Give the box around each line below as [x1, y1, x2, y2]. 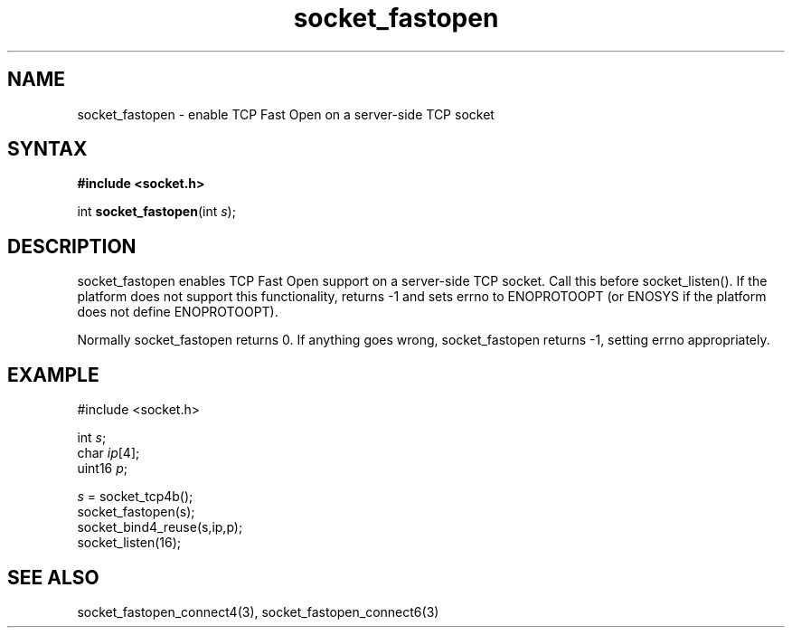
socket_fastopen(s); [77, 504, 195, 520]
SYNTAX [7, 137, 88, 161]
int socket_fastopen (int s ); [77, 204, 236, 220]
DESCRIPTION [7, 234, 137, 258]
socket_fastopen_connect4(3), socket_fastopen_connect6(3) [77, 603, 439, 620]
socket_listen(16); [77, 535, 182, 551]
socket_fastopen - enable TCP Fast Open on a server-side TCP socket [77, 106, 495, 122]
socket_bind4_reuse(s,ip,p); [77, 519, 243, 535]
